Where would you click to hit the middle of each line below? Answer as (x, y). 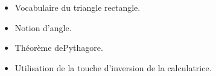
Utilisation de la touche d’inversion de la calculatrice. (113, 67)
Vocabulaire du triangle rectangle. (78, 7)
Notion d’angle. (43, 27)
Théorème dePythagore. (59, 48)
